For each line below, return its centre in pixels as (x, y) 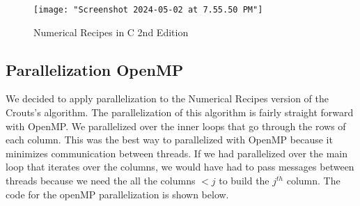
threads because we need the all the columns (101, 181)
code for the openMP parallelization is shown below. (117, 194)
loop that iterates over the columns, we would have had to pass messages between (180, 167)
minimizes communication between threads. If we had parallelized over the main (177, 153)
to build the (244, 181)
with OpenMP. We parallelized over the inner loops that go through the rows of (176, 126)
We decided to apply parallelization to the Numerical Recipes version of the (167, 98)
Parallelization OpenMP (95, 69)
